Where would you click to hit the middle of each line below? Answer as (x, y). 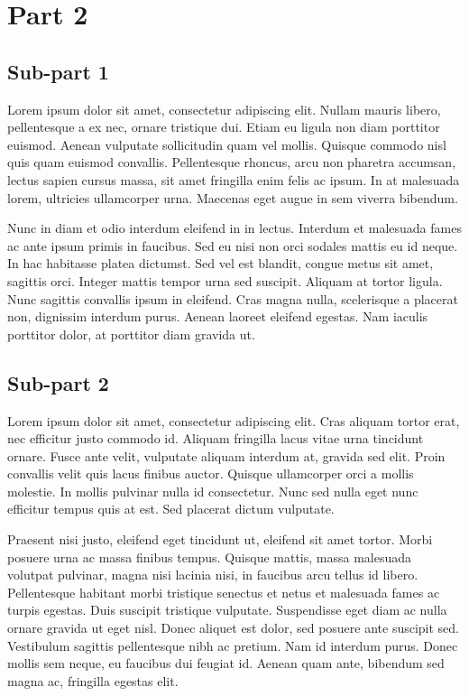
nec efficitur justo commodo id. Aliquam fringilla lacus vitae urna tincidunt (216, 438)
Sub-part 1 (58, 71)
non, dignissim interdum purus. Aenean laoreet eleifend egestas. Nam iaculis (218, 316)
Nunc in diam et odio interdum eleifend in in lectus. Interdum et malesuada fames (234, 228)
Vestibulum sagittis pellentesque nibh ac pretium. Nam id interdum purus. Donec (233, 645)
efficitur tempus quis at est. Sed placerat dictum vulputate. (171, 509)
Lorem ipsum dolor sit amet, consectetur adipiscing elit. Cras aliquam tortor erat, (234, 420)
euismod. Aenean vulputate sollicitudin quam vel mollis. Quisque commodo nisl (227, 144)
